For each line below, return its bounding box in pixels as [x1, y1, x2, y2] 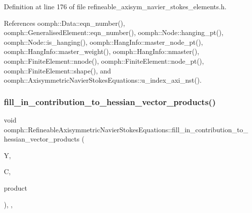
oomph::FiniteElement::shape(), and [4, 65, 111, 75]
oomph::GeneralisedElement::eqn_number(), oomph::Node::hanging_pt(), [4, 27, 224, 37]
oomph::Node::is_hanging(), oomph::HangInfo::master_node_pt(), [4, 36, 203, 47]
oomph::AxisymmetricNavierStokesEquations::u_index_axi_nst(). [4, 75, 202, 85]
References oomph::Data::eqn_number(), [4, 18, 125, 28]
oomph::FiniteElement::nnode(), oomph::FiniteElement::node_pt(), [4, 55, 204, 66]
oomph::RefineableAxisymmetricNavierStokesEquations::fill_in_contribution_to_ [4, 124, 248, 134]
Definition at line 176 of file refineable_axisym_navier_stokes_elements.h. [4, 1, 227, 11]
